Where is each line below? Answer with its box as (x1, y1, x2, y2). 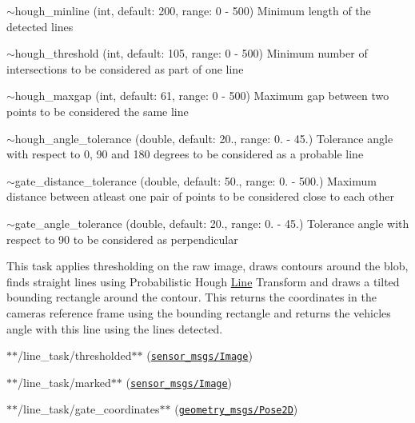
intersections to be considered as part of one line (6, 60, 244, 77)
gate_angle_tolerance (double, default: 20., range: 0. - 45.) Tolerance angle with (14, 214, 409, 231)
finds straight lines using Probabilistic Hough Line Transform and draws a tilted (6, 273, 400, 289)
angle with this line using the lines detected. (6, 320, 223, 337)
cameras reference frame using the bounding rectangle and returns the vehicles (6, 304, 391, 321)
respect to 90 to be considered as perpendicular (6, 230, 238, 247)
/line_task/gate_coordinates (18, 401, 160, 417)
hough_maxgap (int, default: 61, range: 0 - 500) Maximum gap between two (14, 87, 389, 104)
